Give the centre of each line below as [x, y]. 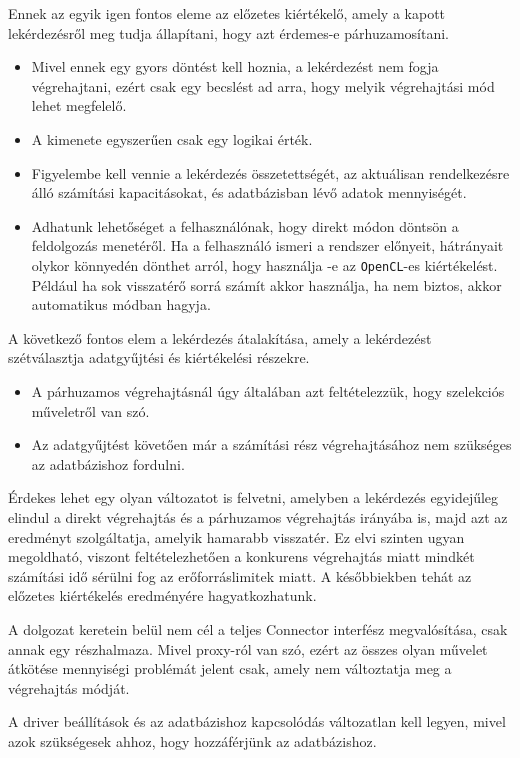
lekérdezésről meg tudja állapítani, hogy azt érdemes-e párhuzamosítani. [228, 32]
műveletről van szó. [90, 410]
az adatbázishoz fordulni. [108, 463]
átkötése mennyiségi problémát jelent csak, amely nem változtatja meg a [230, 668]
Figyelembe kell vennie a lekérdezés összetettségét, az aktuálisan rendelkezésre [270, 172]
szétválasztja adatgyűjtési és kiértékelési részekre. [159, 357]
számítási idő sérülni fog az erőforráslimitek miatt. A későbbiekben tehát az [240, 575]
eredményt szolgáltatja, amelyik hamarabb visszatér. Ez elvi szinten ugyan [236, 536]
